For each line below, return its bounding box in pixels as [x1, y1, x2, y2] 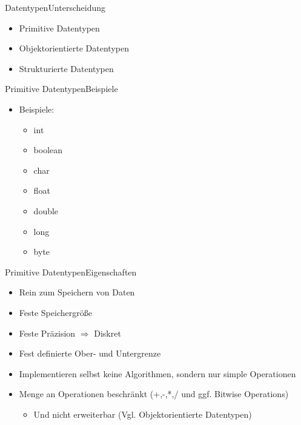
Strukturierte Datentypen [19, 62, 114, 74]
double [33, 204, 59, 217]
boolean [33, 143, 63, 156]
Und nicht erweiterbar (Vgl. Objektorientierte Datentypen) [33, 407, 252, 420]
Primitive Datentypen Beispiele [5, 82, 118, 95]
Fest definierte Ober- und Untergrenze [19, 347, 161, 360]
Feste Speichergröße [19, 306, 92, 318]
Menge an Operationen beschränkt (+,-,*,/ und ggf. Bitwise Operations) [19, 387, 289, 400]
